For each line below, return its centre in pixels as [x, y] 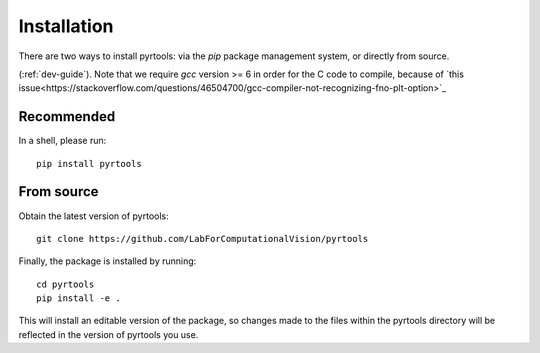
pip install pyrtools [89, 163]
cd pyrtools [65, 284]
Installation [66, 26]
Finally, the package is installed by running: [107, 261]
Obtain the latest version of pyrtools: [93, 216]
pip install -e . [78, 298]
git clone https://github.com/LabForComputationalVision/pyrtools [202, 238]
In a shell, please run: [62, 141]
